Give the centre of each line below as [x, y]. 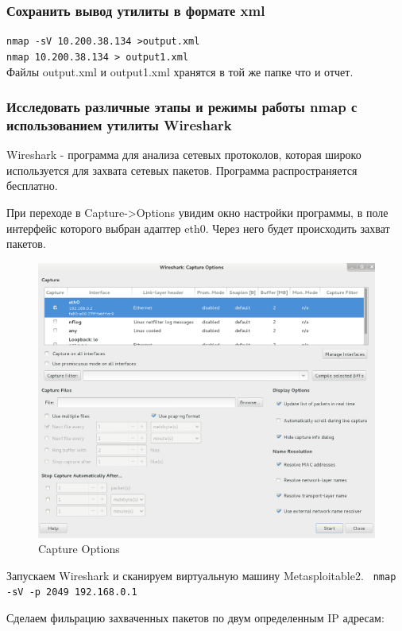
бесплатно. [32, 186]
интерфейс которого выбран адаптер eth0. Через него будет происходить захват [198, 228]
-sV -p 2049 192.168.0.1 [72, 592]
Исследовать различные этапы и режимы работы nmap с [182, 107]
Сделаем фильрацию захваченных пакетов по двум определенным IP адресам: [195, 618]
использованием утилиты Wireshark [119, 124]
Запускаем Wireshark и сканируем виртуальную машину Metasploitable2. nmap [201, 575]
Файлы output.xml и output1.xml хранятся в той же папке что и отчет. [180, 71]
